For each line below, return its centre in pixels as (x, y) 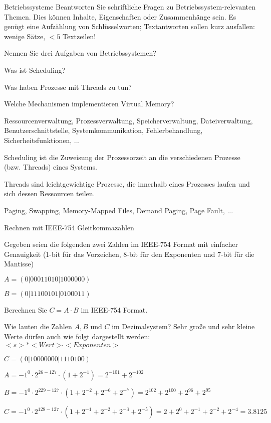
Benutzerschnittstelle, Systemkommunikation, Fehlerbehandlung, (103, 130)
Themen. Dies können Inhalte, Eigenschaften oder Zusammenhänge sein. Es (120, 16)
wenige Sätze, (25, 36)
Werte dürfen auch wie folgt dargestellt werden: (77, 336)
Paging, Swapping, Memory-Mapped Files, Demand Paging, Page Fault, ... (119, 210)
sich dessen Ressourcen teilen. (50, 193)
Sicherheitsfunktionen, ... (42, 140)
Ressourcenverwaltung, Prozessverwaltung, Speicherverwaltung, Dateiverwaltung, (128, 120)
